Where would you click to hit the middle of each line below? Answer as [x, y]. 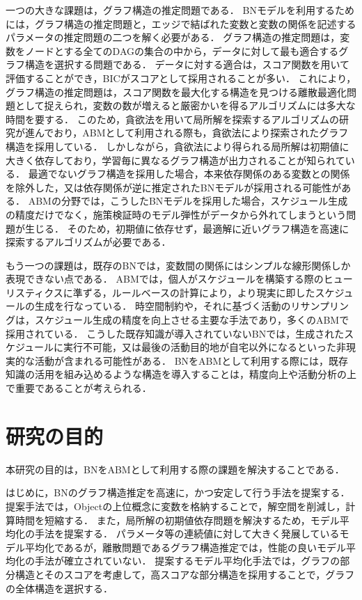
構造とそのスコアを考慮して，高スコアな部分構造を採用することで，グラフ [185, 574]
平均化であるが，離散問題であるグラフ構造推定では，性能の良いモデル [185, 547]
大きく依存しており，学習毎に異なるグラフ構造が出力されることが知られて [175, 160]
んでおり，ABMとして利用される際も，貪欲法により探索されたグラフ [191, 133]
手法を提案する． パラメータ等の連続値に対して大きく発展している [187, 534]
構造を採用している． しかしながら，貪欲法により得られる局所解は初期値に [178, 146]
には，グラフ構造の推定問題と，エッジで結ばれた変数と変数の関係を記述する [181, 23]
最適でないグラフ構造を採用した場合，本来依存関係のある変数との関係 [189, 174]
